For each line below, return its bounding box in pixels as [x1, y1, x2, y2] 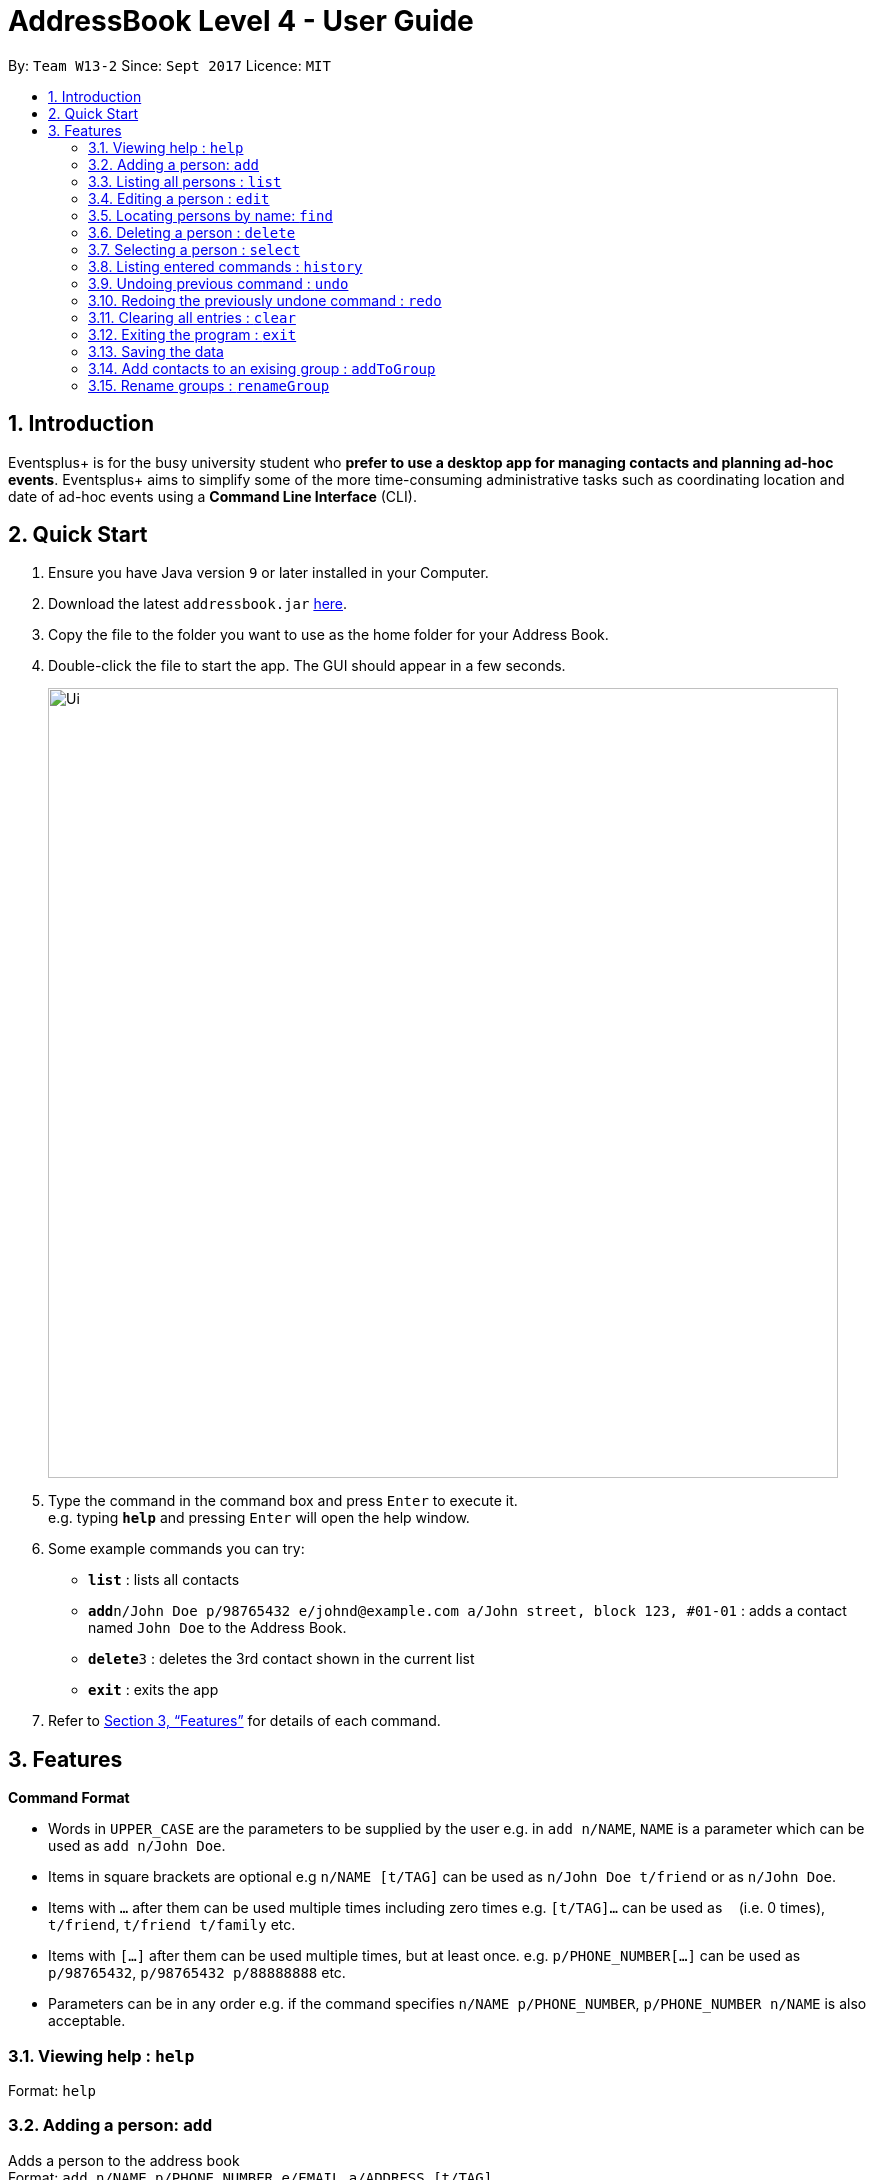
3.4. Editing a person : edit [88, 189, 270, 207]
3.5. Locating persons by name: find [88, 206, 333, 224]
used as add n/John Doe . [48, 1837, 226, 1855]
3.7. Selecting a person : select [88, 240, 301, 258]
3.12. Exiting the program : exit [88, 325, 297, 343]
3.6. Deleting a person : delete [88, 223, 296, 241]
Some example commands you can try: [48, 1540, 305, 1558]
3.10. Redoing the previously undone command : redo [88, 291, 442, 309]
